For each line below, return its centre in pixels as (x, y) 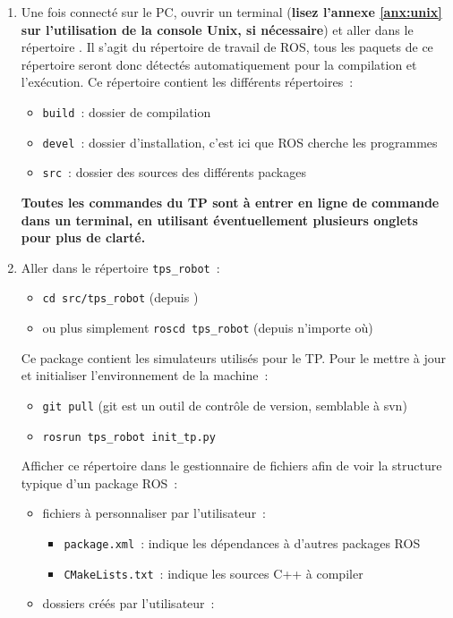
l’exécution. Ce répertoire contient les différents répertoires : (187, 82)
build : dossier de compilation (127, 111)
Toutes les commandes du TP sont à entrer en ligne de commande (230, 202)
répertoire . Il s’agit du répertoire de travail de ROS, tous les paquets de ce (227, 47)
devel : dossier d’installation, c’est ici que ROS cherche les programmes (240, 142)
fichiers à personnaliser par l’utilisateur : (154, 513)
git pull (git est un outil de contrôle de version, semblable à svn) (225, 405)
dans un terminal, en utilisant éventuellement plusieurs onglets (219, 220)
